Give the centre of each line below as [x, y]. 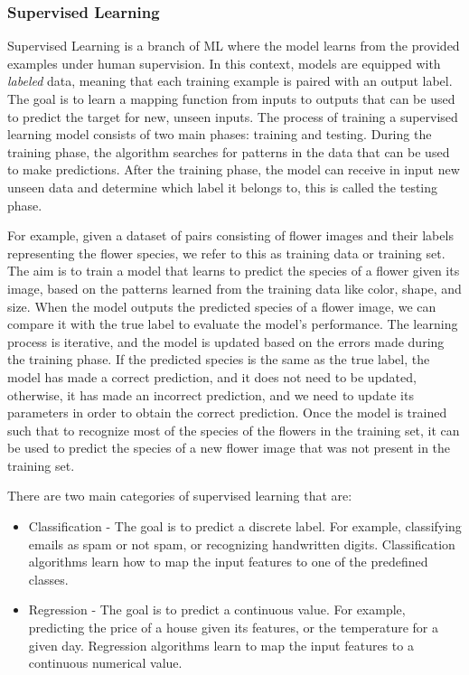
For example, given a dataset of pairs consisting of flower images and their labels [230, 235]
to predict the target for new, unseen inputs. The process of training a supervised [233, 116]
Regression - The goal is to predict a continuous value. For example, [217, 609]
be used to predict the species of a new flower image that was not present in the [229, 448]
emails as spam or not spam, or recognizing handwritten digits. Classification [242, 544]
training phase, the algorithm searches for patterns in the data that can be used [229, 151]
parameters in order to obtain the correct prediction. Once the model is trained [227, 412]
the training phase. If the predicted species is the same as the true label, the [219, 359]
